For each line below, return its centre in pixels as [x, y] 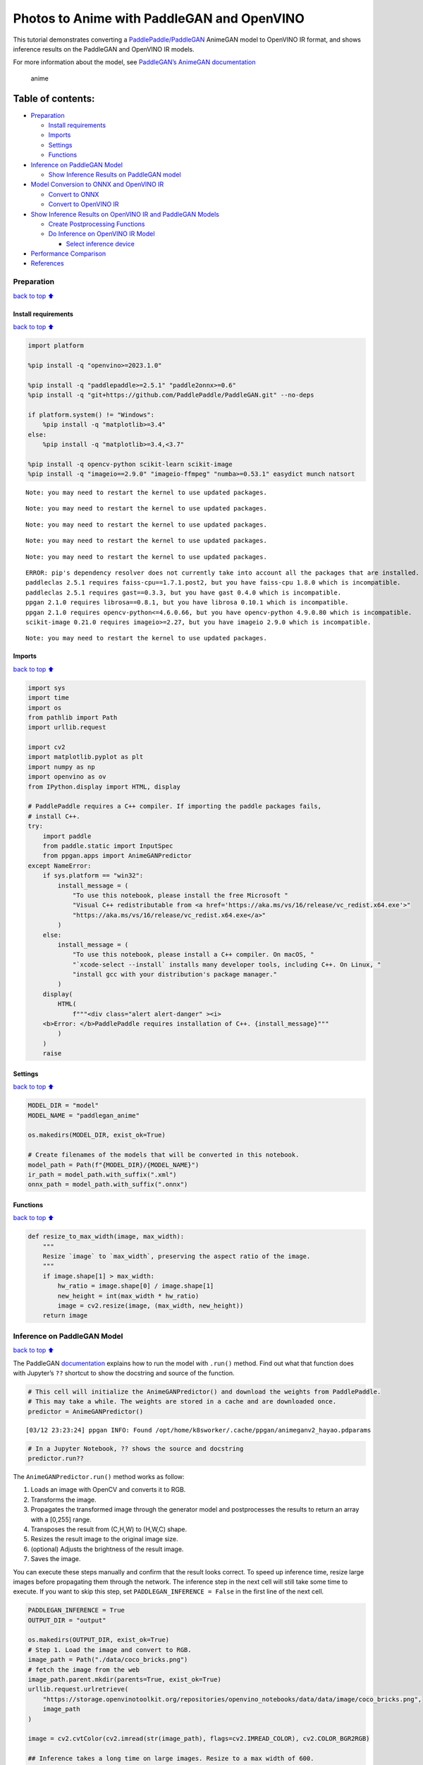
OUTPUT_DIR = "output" [67, 1620]
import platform [56, 346]
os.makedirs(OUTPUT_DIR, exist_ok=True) [98, 1640]
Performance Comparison [68, 253]
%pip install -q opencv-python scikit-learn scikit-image [130, 464]
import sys [47, 688]
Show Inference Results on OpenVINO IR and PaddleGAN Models [125, 214]
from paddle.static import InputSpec [108, 846]
